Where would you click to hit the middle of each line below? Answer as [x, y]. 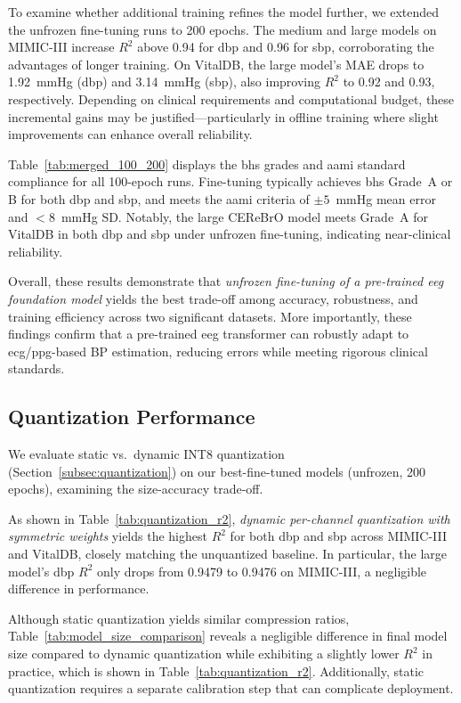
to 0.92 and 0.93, [389, 82]
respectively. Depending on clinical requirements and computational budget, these [231, 98]
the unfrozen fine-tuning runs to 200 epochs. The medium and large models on [222, 29]
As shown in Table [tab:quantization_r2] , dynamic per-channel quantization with [229, 518]
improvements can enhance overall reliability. [130, 134]
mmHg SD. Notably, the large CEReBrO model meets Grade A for [245, 216]
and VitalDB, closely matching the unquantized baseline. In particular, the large [228, 554]
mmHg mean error [386, 198]
